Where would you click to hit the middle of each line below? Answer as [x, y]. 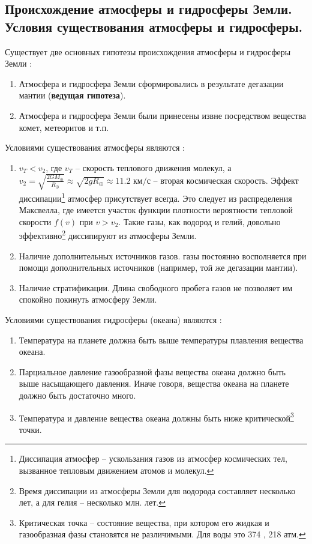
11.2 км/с [133, 181]
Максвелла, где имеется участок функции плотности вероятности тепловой [156, 210]
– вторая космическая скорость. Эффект [226, 180]
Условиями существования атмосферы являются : [95, 147]
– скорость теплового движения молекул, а [153, 167]
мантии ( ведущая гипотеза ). [72, 95]
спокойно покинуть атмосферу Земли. [88, 299]
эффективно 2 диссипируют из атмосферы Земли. [108, 234]
